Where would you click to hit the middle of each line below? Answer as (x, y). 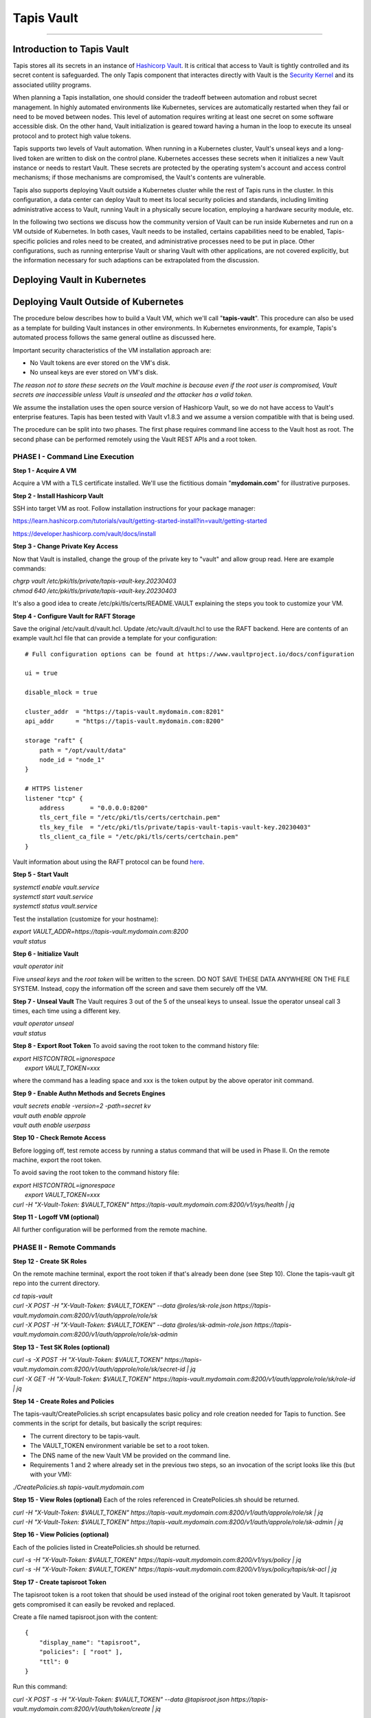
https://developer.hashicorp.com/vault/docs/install (84, 533)
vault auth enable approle (49, 1115)
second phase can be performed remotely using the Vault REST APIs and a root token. (135, 439)
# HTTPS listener (54, 789)
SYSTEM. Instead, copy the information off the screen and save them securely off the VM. (140, 989)
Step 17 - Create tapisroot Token (59, 1582)
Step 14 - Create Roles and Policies (64, 1401)
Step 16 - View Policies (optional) (61, 1535)
